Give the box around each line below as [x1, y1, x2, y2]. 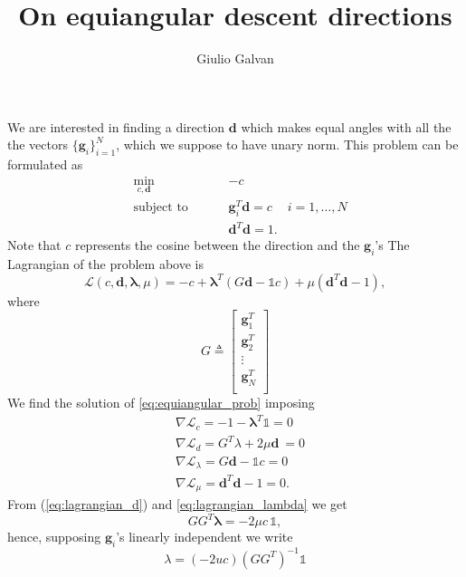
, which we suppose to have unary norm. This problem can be [116, 135, 459, 154]
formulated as [7, 155, 83, 174]
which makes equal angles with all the [241, 117, 452, 136]
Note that [7, 236, 62, 255]
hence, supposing [7, 527, 101, 546]
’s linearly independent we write [116, 527, 293, 546]
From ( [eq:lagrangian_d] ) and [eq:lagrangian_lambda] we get [7, 495, 347, 514]
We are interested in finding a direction [7, 117, 225, 136]
